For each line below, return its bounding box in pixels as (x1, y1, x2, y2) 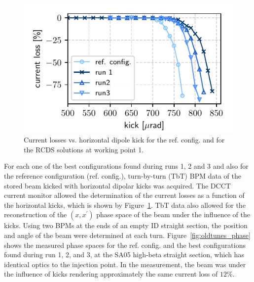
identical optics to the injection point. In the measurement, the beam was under (4, 259, 246, 269)
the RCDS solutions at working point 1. (24, 144, 144, 154)
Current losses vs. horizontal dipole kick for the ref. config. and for (24, 135, 225, 145)
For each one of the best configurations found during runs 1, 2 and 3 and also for (4, 161, 249, 171)
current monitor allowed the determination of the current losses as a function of (4, 190, 245, 200)
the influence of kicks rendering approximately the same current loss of (4, 269, 218, 279)
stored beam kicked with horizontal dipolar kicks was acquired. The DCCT (4, 180, 231, 190)
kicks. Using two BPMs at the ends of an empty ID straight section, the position (4, 220, 248, 231)
